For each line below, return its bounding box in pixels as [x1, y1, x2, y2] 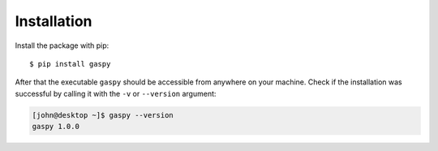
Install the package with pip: [15, 41, 109, 50]
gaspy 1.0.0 [32, 122, 80, 132]
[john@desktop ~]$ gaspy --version [32, 110, 174, 119]
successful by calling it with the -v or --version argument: [15, 88, 217, 98]
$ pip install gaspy [29, 59, 111, 68]
